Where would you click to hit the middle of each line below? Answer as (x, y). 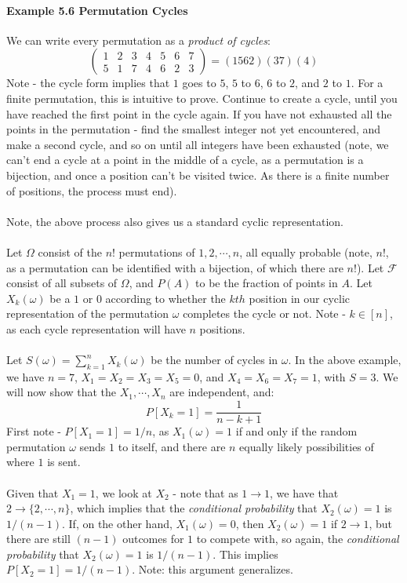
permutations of (157, 251)
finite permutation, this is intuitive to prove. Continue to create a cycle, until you (202, 98)
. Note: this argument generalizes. (213, 569)
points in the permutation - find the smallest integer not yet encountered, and (194, 129)
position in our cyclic (300, 298)
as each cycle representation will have (96, 328)
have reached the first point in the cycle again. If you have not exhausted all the (199, 113)
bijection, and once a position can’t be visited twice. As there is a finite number (198, 175)
